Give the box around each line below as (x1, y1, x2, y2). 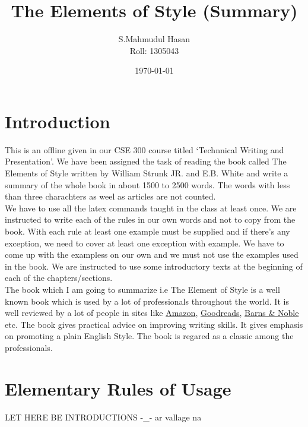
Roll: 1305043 (129, 44, 179, 56)
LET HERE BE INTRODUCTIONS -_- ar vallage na (5, 410, 202, 423)
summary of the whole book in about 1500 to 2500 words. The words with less (5, 178, 290, 191)
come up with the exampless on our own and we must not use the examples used (5, 248, 299, 261)
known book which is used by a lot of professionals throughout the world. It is (5, 295, 289, 307)
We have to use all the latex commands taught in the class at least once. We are (5, 201, 297, 214)
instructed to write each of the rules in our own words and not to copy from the (5, 213, 296, 226)
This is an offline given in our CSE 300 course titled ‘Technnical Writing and (5, 143, 284, 156)
